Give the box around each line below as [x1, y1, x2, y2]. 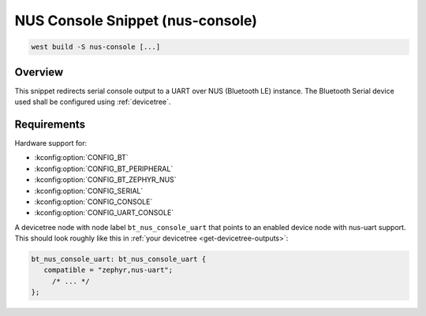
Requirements [14, 117, 86, 131]
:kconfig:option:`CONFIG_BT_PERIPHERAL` [34, 164, 174, 173]
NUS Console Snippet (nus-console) [14, 12, 258, 29]
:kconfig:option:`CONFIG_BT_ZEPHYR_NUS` [34, 175, 177, 184]
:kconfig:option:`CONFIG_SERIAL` [34, 186, 144, 195]
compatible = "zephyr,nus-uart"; [43, 266, 174, 275]
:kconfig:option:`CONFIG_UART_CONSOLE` [34, 208, 174, 217]
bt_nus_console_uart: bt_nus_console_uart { [31, 255, 207, 264]
